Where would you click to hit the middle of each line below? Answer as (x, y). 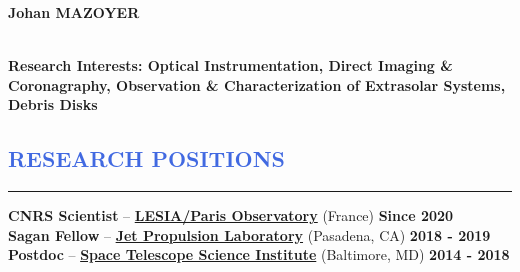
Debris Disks (53, 104)
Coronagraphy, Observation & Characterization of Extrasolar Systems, (257, 84)
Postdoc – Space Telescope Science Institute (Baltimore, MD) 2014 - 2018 (259, 254)
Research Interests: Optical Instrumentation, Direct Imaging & (230, 65)
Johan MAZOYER (74, 12)
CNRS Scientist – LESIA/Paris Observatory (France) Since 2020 (231, 215)
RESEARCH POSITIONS (147, 158)
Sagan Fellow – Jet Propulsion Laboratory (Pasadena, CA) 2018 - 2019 (249, 234)
